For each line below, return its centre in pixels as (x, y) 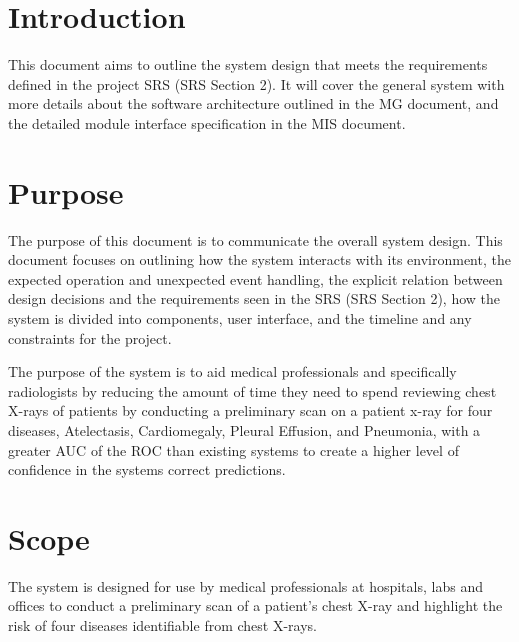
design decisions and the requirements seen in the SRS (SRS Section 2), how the (254, 298)
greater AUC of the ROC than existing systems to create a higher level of (233, 449)
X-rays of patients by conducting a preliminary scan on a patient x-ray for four (250, 410)
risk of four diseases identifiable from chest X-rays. (162, 625)
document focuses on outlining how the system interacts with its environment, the (259, 259)
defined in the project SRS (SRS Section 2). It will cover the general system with (256, 83)
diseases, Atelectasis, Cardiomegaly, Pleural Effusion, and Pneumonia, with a (244, 429)
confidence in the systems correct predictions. (147, 469)
